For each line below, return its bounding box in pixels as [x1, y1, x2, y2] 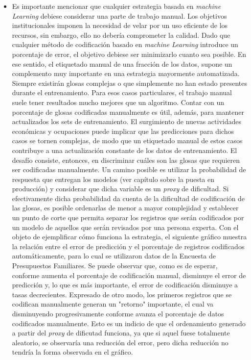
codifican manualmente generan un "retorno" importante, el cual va [12, 299, 213, 309]
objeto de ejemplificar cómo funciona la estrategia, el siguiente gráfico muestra [12, 231, 247, 242]
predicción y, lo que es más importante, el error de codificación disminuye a [12, 280, 238, 290]
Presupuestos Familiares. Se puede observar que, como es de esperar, [12, 260, 218, 271]
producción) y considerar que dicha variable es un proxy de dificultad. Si [12, 183, 229, 194]
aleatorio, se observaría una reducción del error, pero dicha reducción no [12, 337, 228, 347]
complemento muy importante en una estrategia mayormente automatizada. [12, 68, 240, 78]
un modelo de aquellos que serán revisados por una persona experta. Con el [12, 222, 239, 232]
